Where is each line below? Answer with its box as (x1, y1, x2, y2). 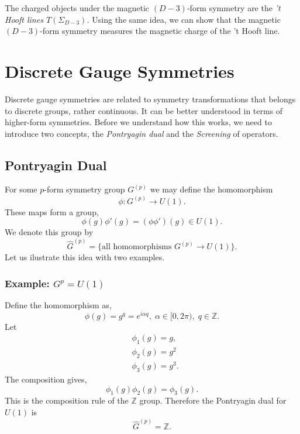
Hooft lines (5, 13, 43, 25)
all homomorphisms (102, 243, 172, 252)
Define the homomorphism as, (5, 299, 112, 311)
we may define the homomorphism (150, 183, 273, 195)
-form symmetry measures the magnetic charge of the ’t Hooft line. (40, 25, 280, 37)
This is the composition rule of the (5, 394, 129, 407)
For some (5, 183, 37, 195)
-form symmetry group (44, 183, 125, 195)
